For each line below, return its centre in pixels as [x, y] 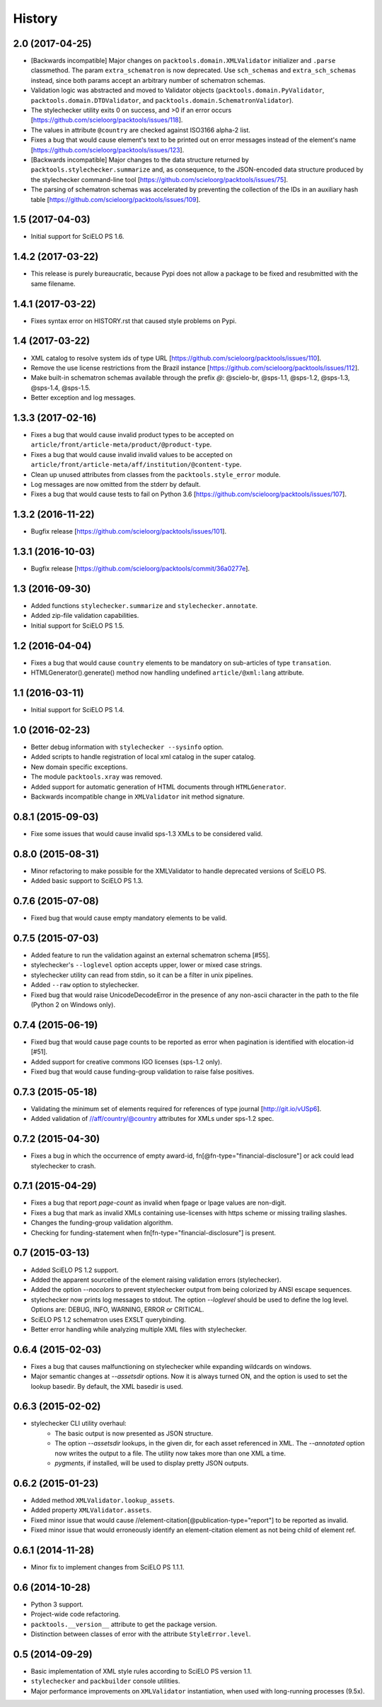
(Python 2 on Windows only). [73, 1004]
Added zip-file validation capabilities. [85, 616]
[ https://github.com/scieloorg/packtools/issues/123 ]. [108, 150]
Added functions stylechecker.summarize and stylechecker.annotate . [144, 606]
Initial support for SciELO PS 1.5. [77, 625]
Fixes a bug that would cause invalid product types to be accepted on [132, 435]
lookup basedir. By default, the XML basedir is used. [107, 1386]
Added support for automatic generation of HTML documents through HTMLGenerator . [158, 787]
